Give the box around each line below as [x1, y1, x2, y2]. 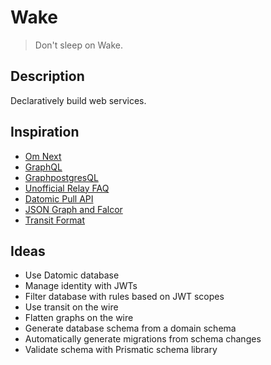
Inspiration [10, 124, 80, 141]
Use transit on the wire [24, 301, 119, 313]
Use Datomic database [24, 269, 120, 281]
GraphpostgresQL [24, 171, 99, 183]
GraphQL [24, 161, 63, 173]
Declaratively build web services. [10, 94, 147, 106]
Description [10, 68, 85, 85]
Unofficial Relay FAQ [24, 182, 110, 194]
